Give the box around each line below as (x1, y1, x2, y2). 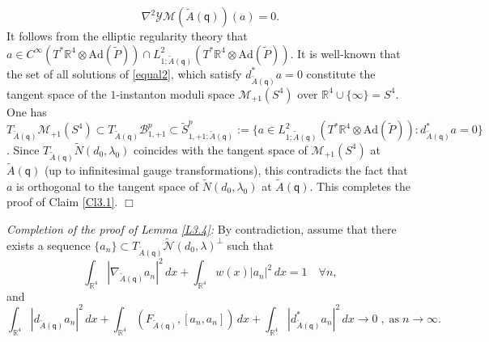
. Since (6, 141, 40, 158)
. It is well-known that (290, 44, 401, 61)
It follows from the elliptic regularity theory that (6, 27, 248, 44)
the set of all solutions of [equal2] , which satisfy (6, 65, 242, 82)
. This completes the (309, 177, 411, 194)
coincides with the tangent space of (134, 141, 308, 158)
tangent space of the (6, 85, 107, 102)
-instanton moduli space (116, 85, 235, 102)
